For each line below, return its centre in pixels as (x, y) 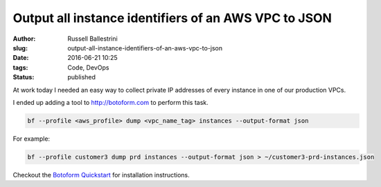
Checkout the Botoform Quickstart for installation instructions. (101, 175)
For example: (32, 139)
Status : (24, 77)
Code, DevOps (88, 67)
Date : (21, 58)
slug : (20, 48)
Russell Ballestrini (92, 39)
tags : (20, 67)
